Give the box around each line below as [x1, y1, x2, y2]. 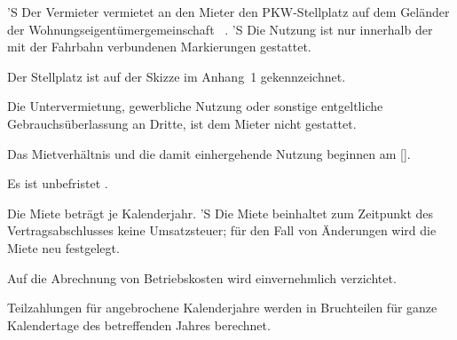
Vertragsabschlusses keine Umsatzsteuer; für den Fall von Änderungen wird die [7, 221, 437, 240]
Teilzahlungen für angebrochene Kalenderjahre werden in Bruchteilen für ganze [7, 298, 437, 317]
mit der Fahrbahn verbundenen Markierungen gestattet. [7, 37, 311, 56]
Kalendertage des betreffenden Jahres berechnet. [7, 315, 271, 334]
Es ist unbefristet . [7, 174, 108, 193]
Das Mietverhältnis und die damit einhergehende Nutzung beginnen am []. [7, 144, 411, 162]
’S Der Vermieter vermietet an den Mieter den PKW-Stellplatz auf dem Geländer [7, 3, 450, 20]
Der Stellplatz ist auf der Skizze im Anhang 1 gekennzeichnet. [7, 67, 346, 85]
